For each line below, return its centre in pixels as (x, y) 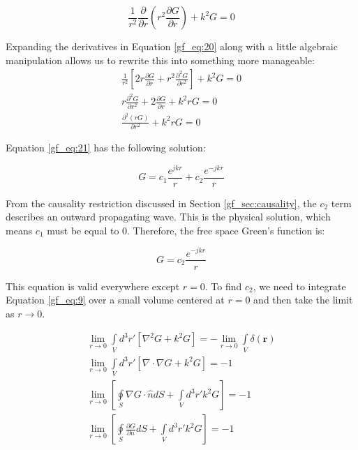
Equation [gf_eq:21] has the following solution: (106, 147)
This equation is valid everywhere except (93, 286)
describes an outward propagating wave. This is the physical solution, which (168, 217)
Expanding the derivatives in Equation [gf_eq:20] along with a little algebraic (172, 46)
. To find (223, 286)
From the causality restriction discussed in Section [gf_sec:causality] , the (161, 203)
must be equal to (83, 230)
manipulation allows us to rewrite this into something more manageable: (160, 60)
